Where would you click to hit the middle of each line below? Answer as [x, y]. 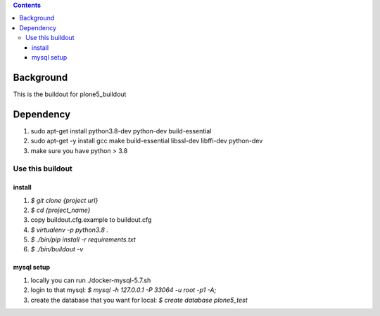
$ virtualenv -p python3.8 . [70, 230]
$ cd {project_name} [61, 210]
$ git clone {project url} [64, 200]
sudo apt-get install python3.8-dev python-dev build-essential [121, 131]
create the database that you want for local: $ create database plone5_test [139, 300]
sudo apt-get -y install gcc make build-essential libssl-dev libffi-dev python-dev [147, 141]
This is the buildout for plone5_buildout [70, 94]
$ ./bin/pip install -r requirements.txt [83, 239]
